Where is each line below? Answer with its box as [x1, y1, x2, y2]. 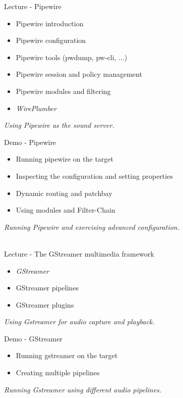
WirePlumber [16, 103, 56, 113]
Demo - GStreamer [4, 333, 63, 343]
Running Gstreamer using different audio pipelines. [4, 384, 162, 394]
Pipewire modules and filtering [16, 85, 111, 96]
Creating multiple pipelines [16, 367, 100, 378]
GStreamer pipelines [16, 282, 79, 293]
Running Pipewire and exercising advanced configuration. [4, 221, 180, 232]
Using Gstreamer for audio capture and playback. [4, 316, 155, 327]
